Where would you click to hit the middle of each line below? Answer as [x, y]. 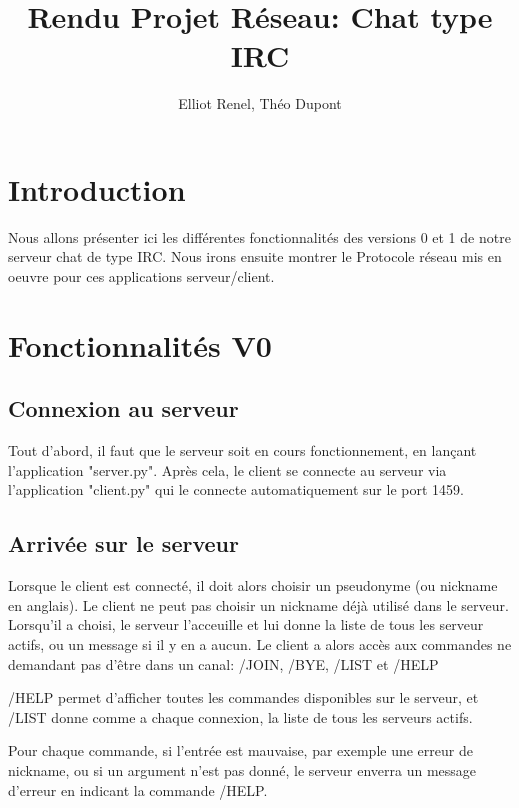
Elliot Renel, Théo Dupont [260, 103]
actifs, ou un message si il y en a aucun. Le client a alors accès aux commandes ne [260, 643]
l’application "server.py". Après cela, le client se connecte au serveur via [227, 469]
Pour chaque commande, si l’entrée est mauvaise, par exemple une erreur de [240, 750]
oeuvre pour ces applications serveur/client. [141, 276]
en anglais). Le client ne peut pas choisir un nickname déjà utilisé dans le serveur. [258, 604]
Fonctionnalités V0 [140, 344]
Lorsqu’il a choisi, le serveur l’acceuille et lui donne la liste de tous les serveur [246, 624]
